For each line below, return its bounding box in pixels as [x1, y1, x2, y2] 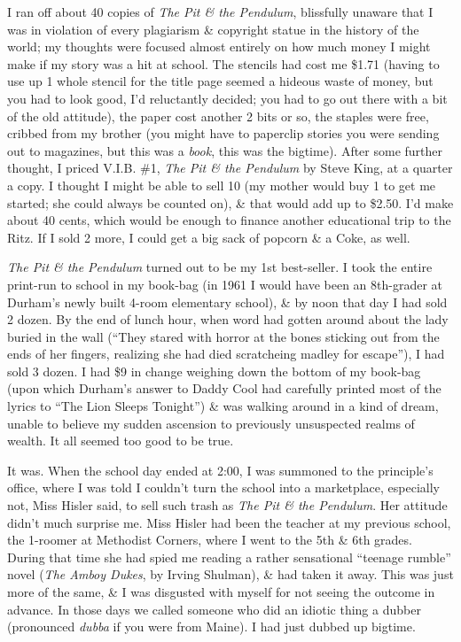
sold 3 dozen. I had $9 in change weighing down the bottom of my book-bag [7, 361, 421, 380]
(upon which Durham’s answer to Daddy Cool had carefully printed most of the [7, 379, 441, 398]
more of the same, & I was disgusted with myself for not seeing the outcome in [7, 583, 435, 600]
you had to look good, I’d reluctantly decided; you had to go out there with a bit [7, 89, 448, 107]
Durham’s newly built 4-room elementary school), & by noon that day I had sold [7, 292, 448, 311]
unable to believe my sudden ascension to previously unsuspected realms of [7, 414, 415, 432]
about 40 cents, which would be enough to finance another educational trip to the [7, 211, 451, 229]
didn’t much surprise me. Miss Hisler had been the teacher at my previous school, [7, 513, 451, 531]
